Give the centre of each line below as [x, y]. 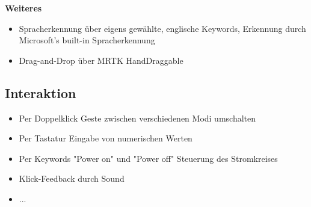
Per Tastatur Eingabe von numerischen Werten [106, 138]
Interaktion [41, 92]
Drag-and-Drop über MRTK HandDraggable [101, 60]
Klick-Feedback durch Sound [72, 178]
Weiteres [23, 8]
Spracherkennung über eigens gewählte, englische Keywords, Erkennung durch [162, 28]
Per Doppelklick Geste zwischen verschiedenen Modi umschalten [137, 118]
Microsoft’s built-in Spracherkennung [87, 40]
